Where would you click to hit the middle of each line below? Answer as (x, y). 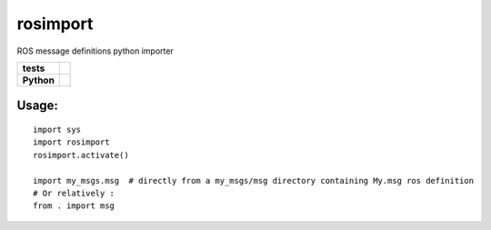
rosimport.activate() (81, 155)
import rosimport (71, 142)
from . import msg (74, 206)
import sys (57, 129)
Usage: (38, 106)
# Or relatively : (74, 193)
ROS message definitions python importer (95, 51)
